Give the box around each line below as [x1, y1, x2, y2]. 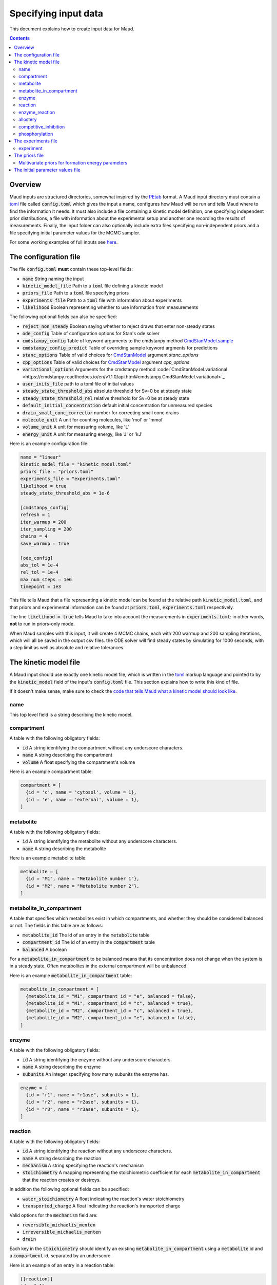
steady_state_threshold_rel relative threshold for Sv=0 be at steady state [22, 395, 189, 401]
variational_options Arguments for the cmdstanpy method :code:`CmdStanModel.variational [22, 366, 228, 373]
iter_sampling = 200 [20, 526, 72, 532]
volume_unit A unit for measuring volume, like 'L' [22, 424, 129, 430]
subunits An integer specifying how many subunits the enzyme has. [22, 1071, 169, 1077]
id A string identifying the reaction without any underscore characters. [22, 1148, 172, 1154]
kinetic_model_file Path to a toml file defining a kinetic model [22, 283, 163, 289]
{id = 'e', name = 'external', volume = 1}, [26, 797, 140, 802]
